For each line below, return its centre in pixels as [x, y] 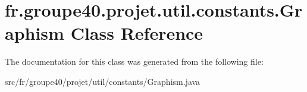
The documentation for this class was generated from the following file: [134, 61]
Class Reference [137, 33]
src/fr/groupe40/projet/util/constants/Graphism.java [103, 81]
